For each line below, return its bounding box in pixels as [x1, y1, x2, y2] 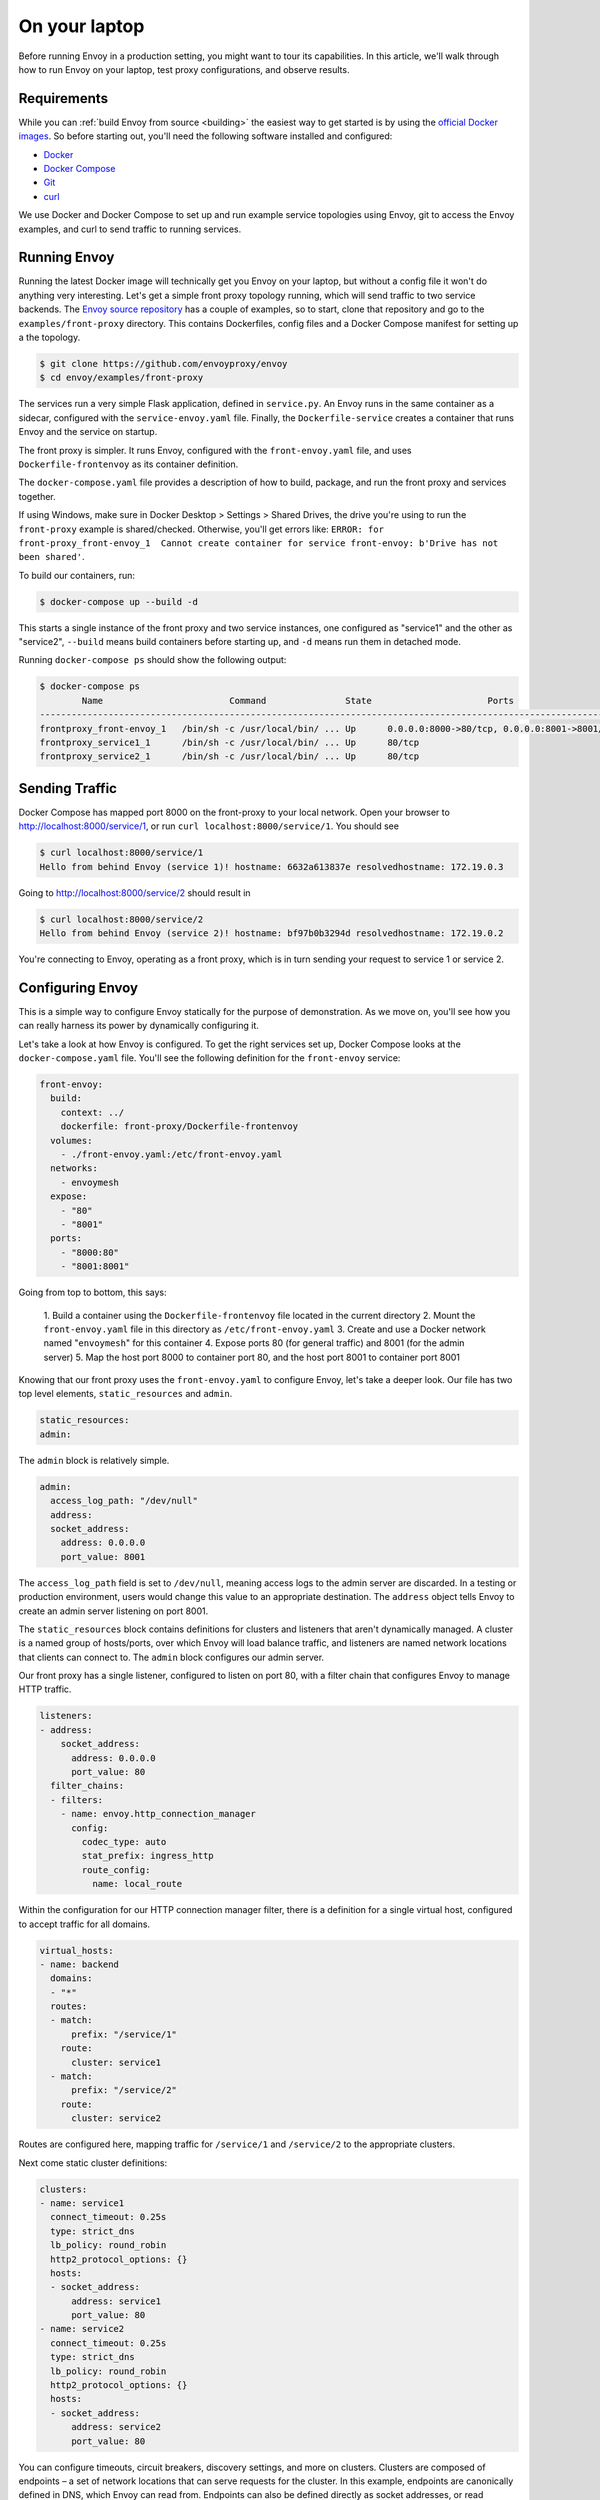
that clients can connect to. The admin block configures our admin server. [18, 1651, 325, 1663]
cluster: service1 [71, 2056, 162, 2068]
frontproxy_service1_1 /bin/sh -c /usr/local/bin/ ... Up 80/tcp [39, 737, 420, 748]
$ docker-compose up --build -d [39, 596, 199, 607]
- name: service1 [39, 2197, 125, 2209]
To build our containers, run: [18, 569, 135, 581]
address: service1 [71, 2295, 162, 2307]
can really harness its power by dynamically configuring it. [18, 1020, 260, 1032]
